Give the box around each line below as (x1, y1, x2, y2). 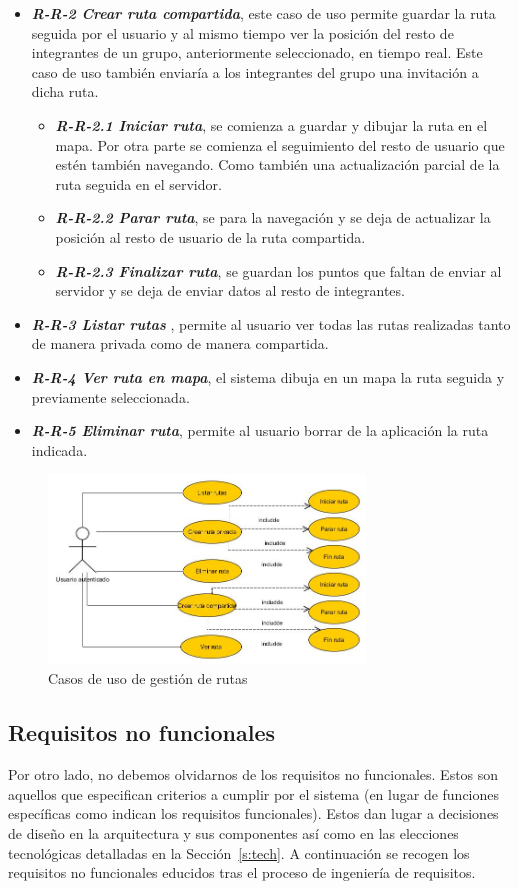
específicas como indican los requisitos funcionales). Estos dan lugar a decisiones (8, 803, 499, 824)
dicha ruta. (31, 81, 99, 102)
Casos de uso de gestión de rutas (48, 668, 248, 689)
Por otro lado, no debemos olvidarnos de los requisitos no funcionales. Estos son (8, 764, 499, 785)
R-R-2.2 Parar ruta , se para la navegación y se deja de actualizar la (55, 207, 491, 228)
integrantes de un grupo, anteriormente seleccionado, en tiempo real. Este (31, 42, 483, 63)
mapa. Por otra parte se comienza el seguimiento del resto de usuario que (55, 134, 505, 155)
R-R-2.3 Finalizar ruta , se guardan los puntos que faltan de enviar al (55, 260, 502, 281)
